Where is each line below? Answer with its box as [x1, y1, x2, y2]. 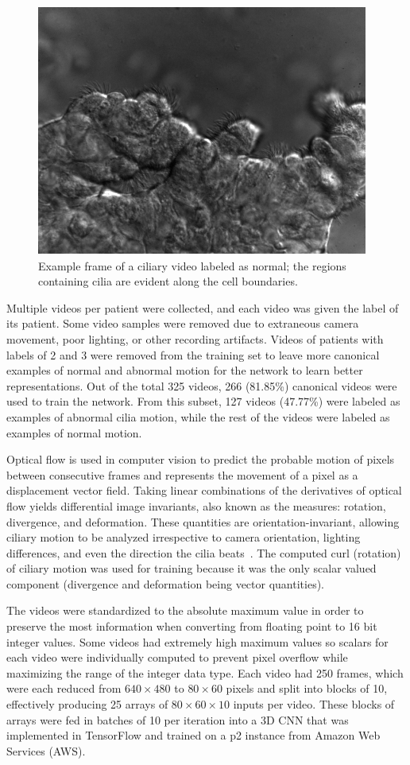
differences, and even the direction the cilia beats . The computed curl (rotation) [6, 544, 401, 561]
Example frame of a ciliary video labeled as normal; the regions [38, 257, 346, 274]
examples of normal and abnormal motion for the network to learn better [6, 362, 363, 379]
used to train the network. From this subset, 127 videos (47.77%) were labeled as [6, 393, 400, 410]
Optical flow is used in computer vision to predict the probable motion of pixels [6, 451, 395, 468]
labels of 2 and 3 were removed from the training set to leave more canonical [6, 346, 380, 363]
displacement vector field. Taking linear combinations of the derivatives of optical [6, 482, 402, 499]
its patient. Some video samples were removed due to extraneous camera [6, 315, 359, 332]
